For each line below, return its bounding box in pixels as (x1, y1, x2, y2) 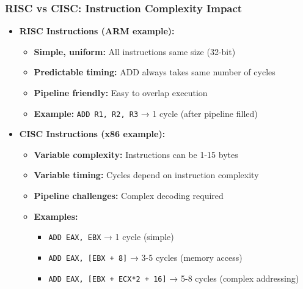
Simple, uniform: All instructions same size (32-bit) (34, 45, 236, 58)
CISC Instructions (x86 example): (19, 127, 166, 140)
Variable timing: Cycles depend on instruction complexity (34, 168, 259, 181)
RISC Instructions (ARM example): (19, 24, 175, 37)
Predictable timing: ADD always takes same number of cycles (34, 66, 276, 78)
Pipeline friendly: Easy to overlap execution (34, 86, 208, 99)
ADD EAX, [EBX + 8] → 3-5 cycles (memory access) (48, 250, 243, 263)
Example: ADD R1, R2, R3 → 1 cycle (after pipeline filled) (34, 107, 258, 119)
